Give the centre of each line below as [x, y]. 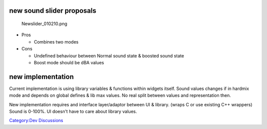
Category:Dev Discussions [36, 121]
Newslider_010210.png [44, 24]
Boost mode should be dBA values [69, 62]
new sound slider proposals [53, 11]
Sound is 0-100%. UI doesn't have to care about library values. [73, 112]
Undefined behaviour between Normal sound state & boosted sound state [109, 56]
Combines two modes [56, 42]
